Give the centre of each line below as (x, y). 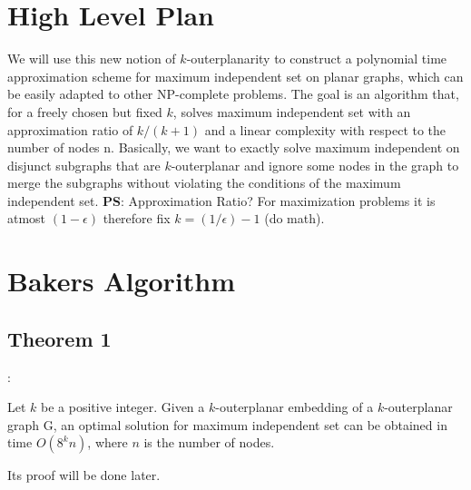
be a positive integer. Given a (123, 407)
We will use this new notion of (92, 59)
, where (108, 442)
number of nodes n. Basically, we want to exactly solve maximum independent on (234, 147)
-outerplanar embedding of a (294, 407)
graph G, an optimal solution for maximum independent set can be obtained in (227, 424)
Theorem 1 (59, 338)
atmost (27, 218)
